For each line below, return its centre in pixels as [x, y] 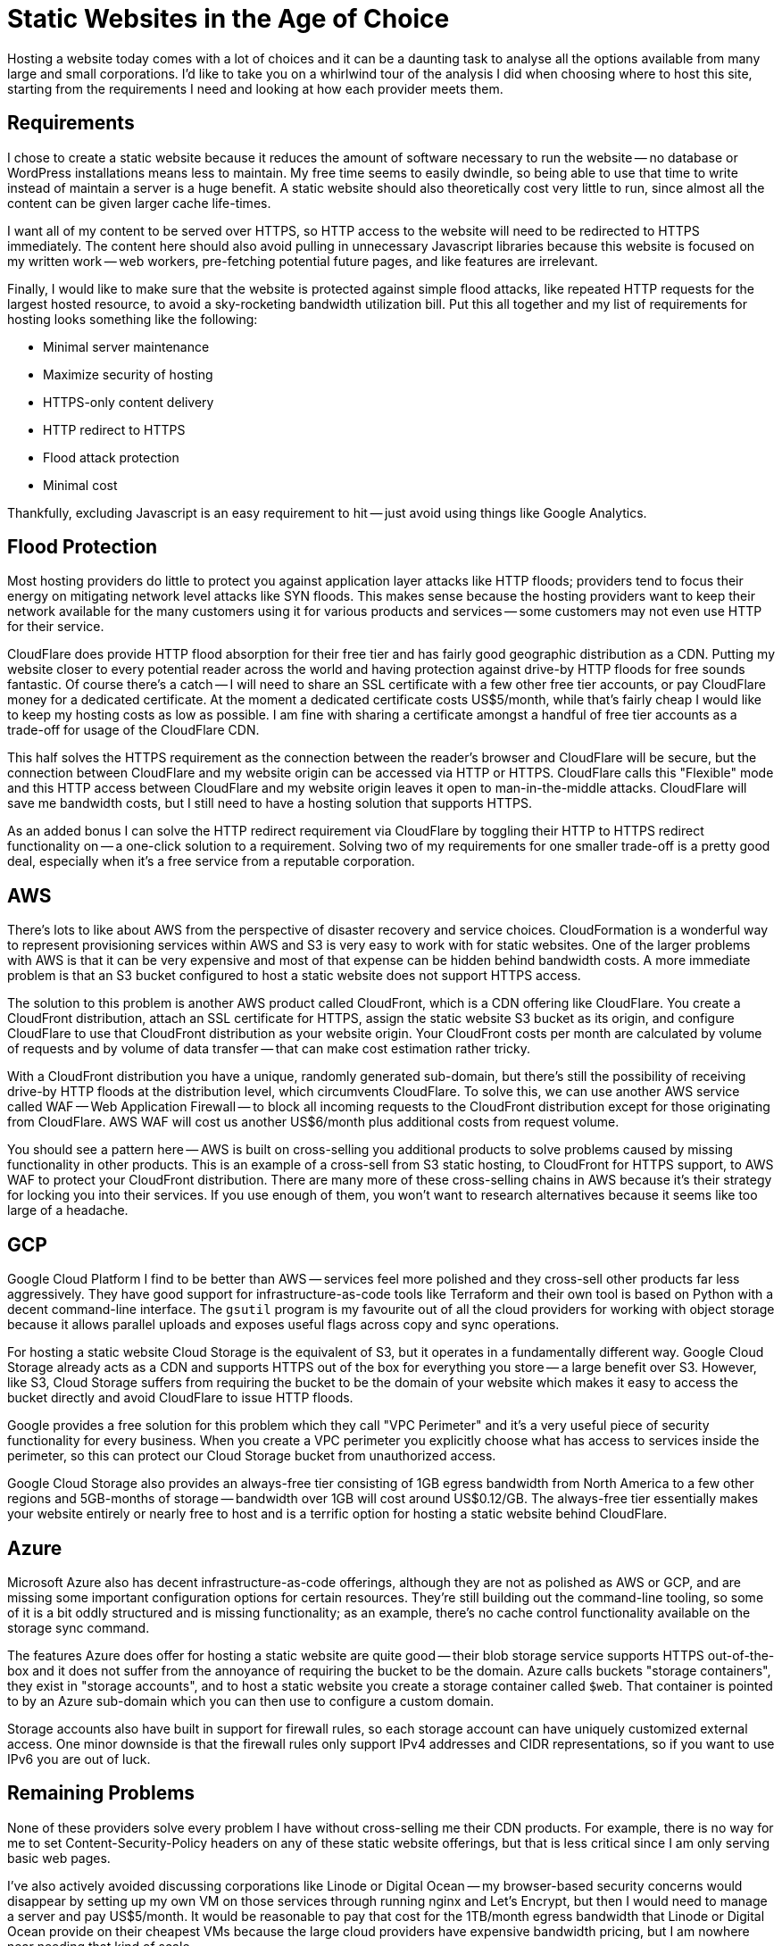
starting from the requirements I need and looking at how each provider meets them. [255, 88]
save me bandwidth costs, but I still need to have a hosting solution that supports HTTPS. [270, 803]
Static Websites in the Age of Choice [229, 19]
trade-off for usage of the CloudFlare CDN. [133, 730]
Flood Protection [83, 547]
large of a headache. [68, 1210]
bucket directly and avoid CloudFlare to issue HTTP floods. [180, 1398]
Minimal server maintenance [126, 346]
